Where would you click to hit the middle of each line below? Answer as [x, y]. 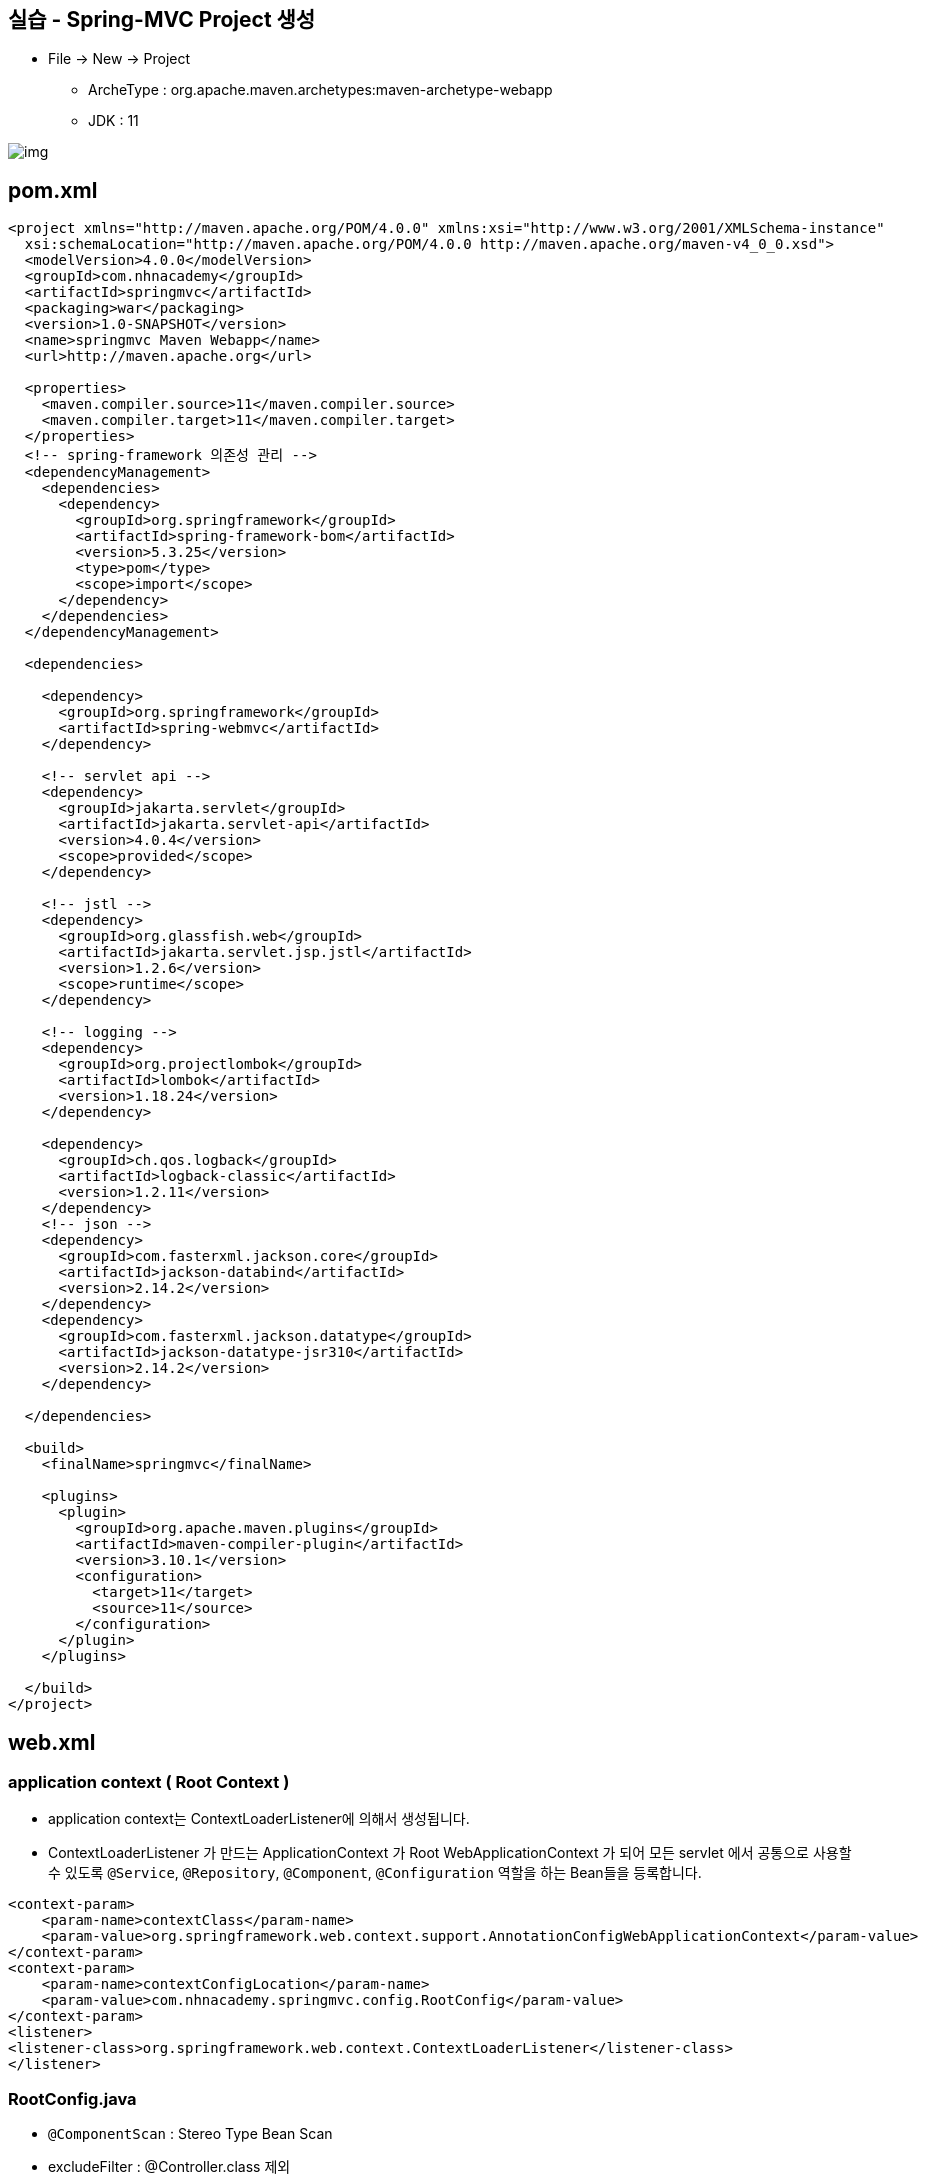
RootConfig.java [72, 2098]
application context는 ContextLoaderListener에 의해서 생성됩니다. [259, 1819]
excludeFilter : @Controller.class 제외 [169, 2167]
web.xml [52, 1742]
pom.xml [53, 190]
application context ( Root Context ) [149, 1782]
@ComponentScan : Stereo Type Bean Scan [190, 2134]
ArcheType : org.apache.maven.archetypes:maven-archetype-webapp [320, 90]
